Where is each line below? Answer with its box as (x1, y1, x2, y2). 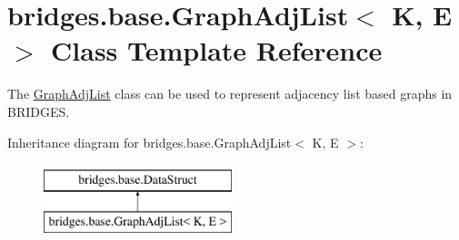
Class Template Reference (51, 32, 383, 69)
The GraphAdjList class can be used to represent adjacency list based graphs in (7, 84, 453, 103)
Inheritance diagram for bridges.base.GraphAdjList (7, 132, 292, 151)
